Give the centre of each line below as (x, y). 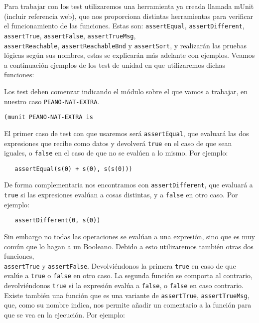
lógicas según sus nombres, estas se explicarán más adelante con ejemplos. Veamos (129, 55)
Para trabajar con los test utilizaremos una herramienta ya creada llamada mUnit (129, 6)
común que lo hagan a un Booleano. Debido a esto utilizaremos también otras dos (129, 246)
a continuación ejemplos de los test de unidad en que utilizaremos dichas (115, 65)
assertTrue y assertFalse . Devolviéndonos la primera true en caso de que (120, 265)
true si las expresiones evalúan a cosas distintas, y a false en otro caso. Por (121, 195)
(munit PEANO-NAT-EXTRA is (49, 117)
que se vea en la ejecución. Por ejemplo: (65, 315)
